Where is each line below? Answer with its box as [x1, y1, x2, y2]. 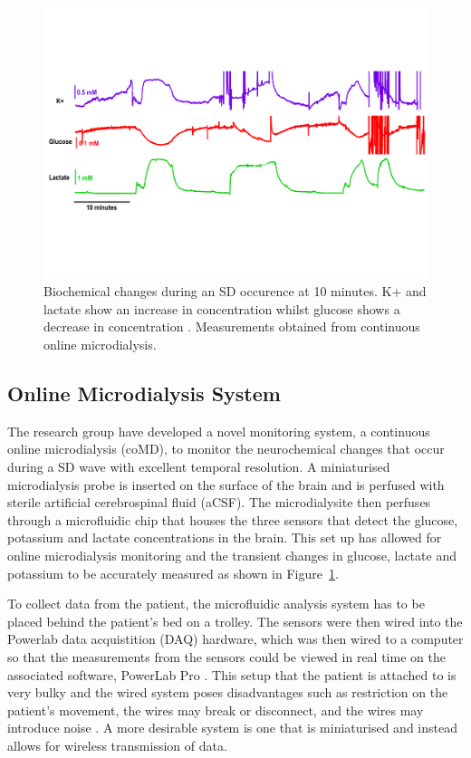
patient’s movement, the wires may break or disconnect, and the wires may [7, 700, 424, 719]
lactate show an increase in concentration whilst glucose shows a [43, 299, 400, 318]
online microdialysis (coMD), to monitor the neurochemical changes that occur [7, 439, 445, 458]
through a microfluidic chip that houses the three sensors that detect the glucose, [7, 510, 458, 529]
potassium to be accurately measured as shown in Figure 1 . [7, 563, 339, 582]
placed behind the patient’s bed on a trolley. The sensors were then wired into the [7, 611, 463, 630]
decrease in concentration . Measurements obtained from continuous [43, 317, 420, 336]
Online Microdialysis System [7, 379, 281, 408]
